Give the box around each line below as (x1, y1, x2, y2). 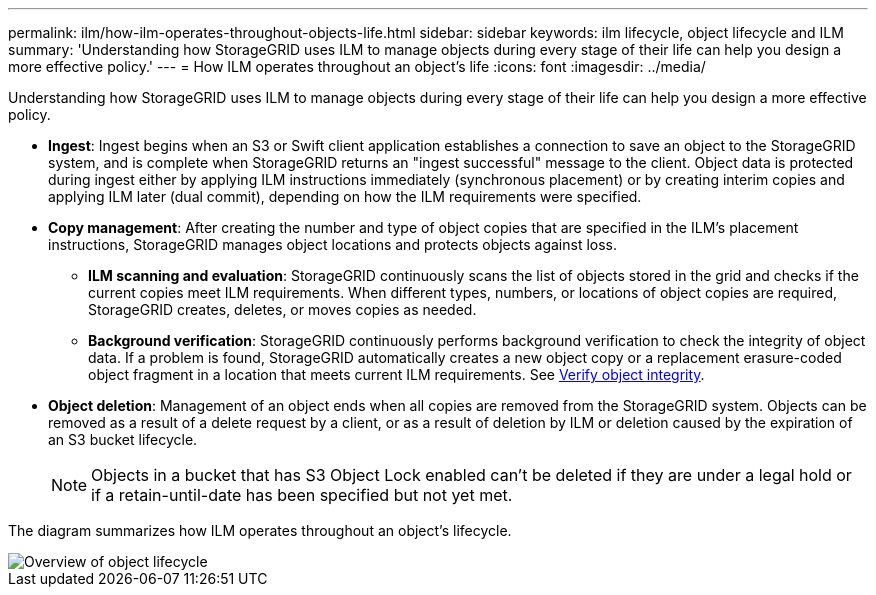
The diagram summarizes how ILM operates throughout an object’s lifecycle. (8, 522, 512, 539)
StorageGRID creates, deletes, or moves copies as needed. (88, 301, 477, 318)
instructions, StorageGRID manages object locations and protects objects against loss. (48, 236, 618, 253)
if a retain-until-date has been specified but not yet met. (91, 485, 513, 505)
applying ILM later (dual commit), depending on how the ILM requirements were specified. (48, 188, 642, 205)
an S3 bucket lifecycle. (48, 431, 198, 448)
